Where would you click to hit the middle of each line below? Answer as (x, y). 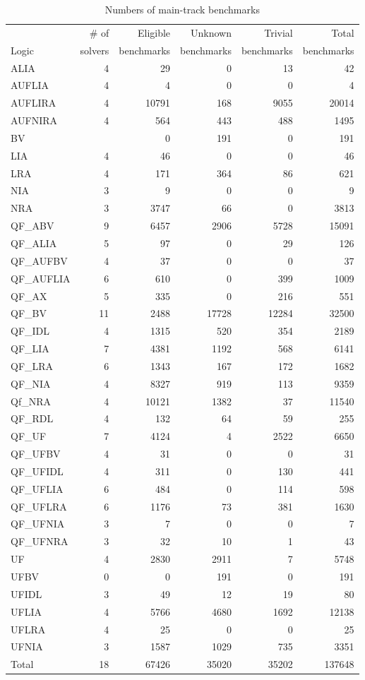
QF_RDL (32, 418)
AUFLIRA (34, 103)
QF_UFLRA (39, 506)
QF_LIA (30, 348)
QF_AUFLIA (41, 278)
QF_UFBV (36, 454)
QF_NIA (31, 383)
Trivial (279, 32)
